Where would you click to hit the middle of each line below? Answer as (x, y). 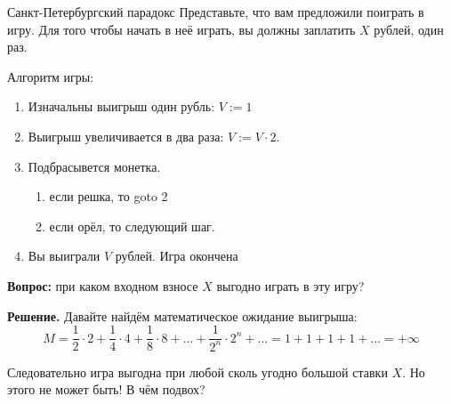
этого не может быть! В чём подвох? (106, 389)
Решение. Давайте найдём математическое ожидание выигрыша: (182, 315)
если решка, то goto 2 (109, 196)
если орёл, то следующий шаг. (132, 226)
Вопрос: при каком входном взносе (103, 285)
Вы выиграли (64, 256)
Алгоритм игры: (51, 76)
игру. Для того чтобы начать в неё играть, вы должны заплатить (181, 29)
